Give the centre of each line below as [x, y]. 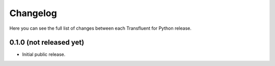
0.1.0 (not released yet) [47, 43]
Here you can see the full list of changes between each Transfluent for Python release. [101, 28]
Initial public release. [44, 54]
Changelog [33, 13]
